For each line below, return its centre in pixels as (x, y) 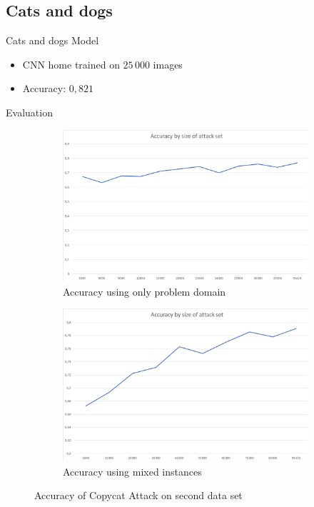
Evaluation (29, 112)
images (168, 64)
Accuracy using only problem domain (145, 291)
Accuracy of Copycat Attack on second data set (138, 495)
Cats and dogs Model (52, 40)
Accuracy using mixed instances (132, 471)
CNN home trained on (71, 64)
